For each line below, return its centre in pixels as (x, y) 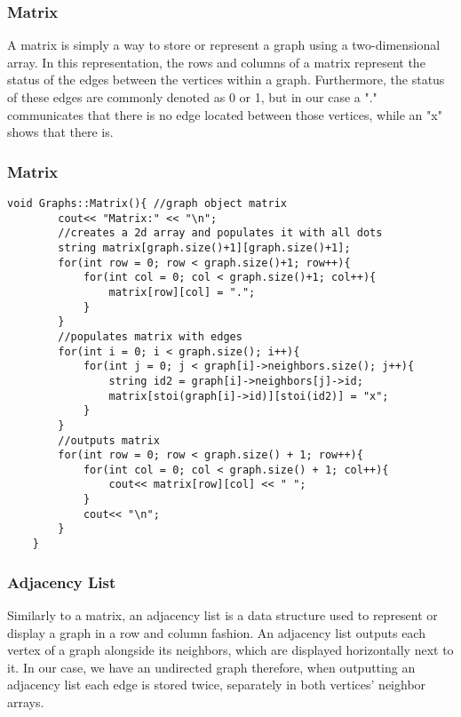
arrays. (26, 701)
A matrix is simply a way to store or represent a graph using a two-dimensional (224, 45)
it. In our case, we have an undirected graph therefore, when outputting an (211, 667)
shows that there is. (60, 132)
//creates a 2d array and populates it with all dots (220, 233)
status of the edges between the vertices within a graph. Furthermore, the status (226, 80)
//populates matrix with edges (150, 336)
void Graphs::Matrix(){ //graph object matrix (147, 203)
